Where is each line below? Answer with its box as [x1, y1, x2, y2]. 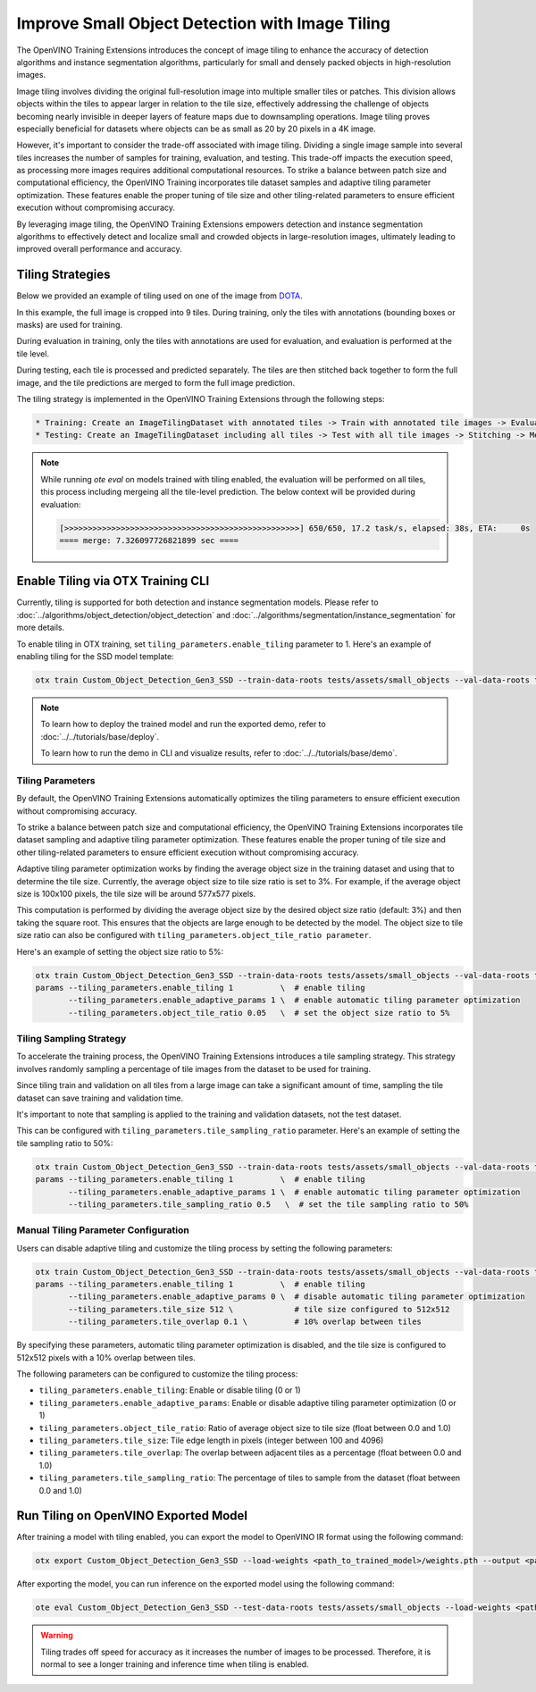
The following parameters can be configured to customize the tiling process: [16, 1369, 298, 1379]
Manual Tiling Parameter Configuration [16, 1224, 189, 1236]
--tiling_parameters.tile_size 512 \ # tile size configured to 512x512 [68, 1304, 450, 1314]
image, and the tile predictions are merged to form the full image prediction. [16, 377, 296, 388]
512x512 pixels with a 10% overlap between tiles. [16, 1352, 196, 1362]
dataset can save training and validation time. [16, 1093, 184, 1103]
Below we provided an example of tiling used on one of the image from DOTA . [16, 290, 303, 301]
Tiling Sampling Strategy [16, 1033, 127, 1045]
